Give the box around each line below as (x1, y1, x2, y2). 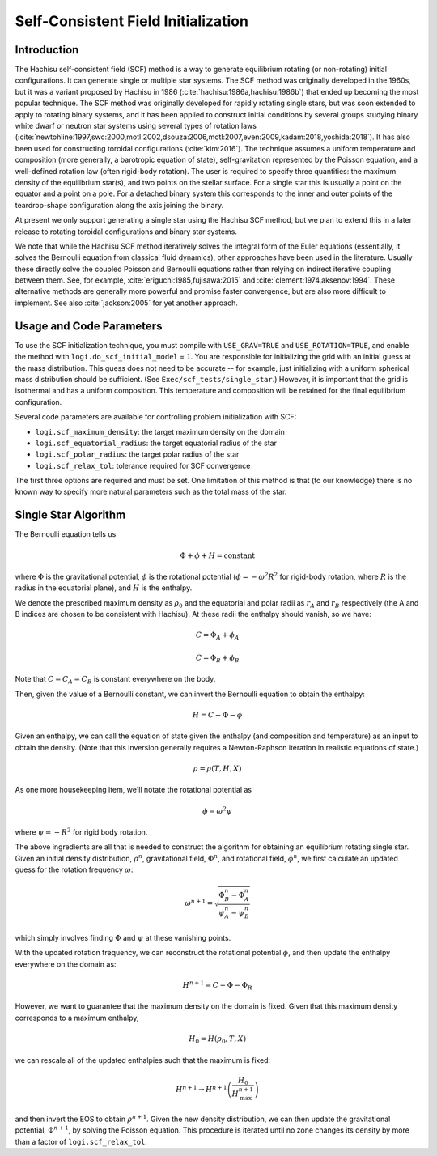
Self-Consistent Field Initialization (15, 12, 248, 30)
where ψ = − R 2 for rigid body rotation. (15, 827, 148, 837)
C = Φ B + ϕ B (195, 652, 240, 664)
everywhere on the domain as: (15, 959, 117, 969)
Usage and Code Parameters (15, 319, 163, 333)
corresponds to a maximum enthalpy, (15, 1013, 139, 1022)
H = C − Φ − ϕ (192, 710, 243, 720)
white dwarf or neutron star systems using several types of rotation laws (15, 121, 257, 131)
